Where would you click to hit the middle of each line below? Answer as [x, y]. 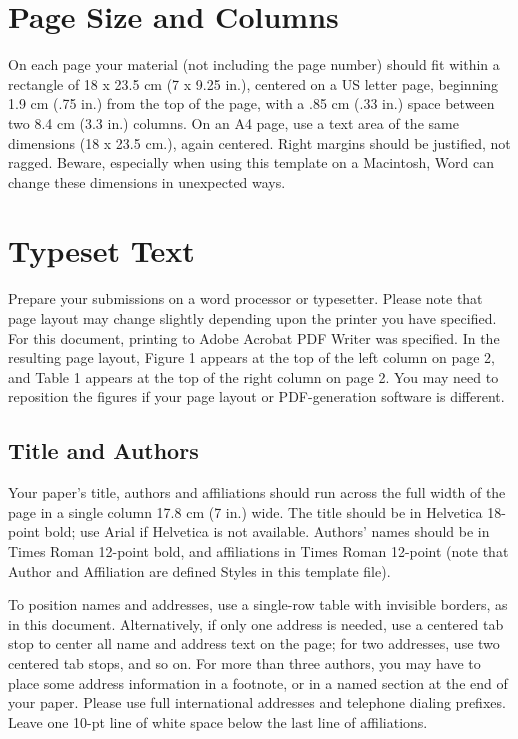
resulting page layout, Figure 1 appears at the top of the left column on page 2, [251, 357]
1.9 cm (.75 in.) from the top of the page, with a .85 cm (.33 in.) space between [251, 103]
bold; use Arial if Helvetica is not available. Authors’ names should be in [267, 531]
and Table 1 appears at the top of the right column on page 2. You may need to [253, 376]
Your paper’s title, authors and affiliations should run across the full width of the [257, 492]
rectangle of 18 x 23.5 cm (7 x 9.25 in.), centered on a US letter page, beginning [253, 83]
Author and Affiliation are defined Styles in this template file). [199, 570]
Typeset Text [101, 250]
